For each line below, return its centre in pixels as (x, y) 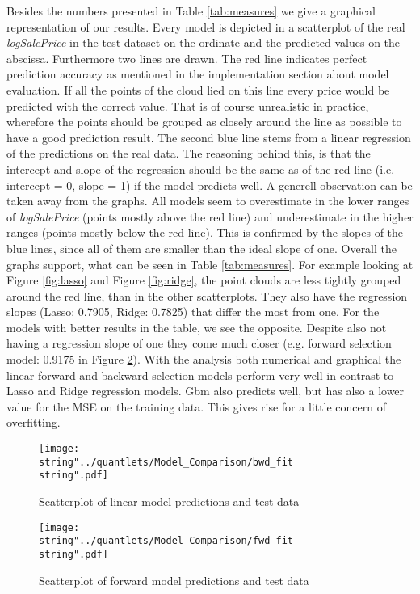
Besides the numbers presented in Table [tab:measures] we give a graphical (191, 11)
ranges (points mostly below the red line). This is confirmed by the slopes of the (205, 232)
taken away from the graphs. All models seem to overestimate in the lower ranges (208, 201)
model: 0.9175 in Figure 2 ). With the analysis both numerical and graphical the (204, 359)
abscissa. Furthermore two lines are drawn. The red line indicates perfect (187, 58)
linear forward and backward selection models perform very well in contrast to (200, 375)
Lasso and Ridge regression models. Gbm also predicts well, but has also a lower (206, 391)
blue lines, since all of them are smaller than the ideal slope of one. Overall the (202, 248)
